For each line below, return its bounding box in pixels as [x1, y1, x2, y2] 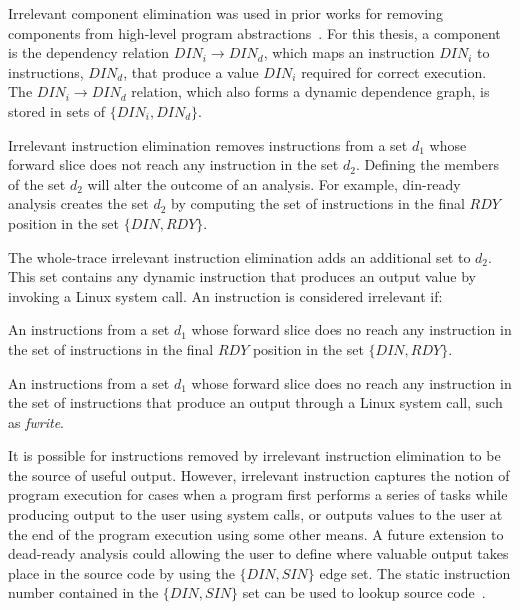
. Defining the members [355, 154, 499, 175]
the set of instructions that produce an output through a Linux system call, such [8, 392, 503, 413]
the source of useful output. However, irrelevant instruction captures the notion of [8, 464, 510, 485]
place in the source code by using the [8, 562, 235, 583]
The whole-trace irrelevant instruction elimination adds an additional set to [8, 246, 471, 267]
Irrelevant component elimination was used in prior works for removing [8, 3, 443, 23]
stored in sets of [8, 100, 106, 121]
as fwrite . [8, 411, 64, 432]
